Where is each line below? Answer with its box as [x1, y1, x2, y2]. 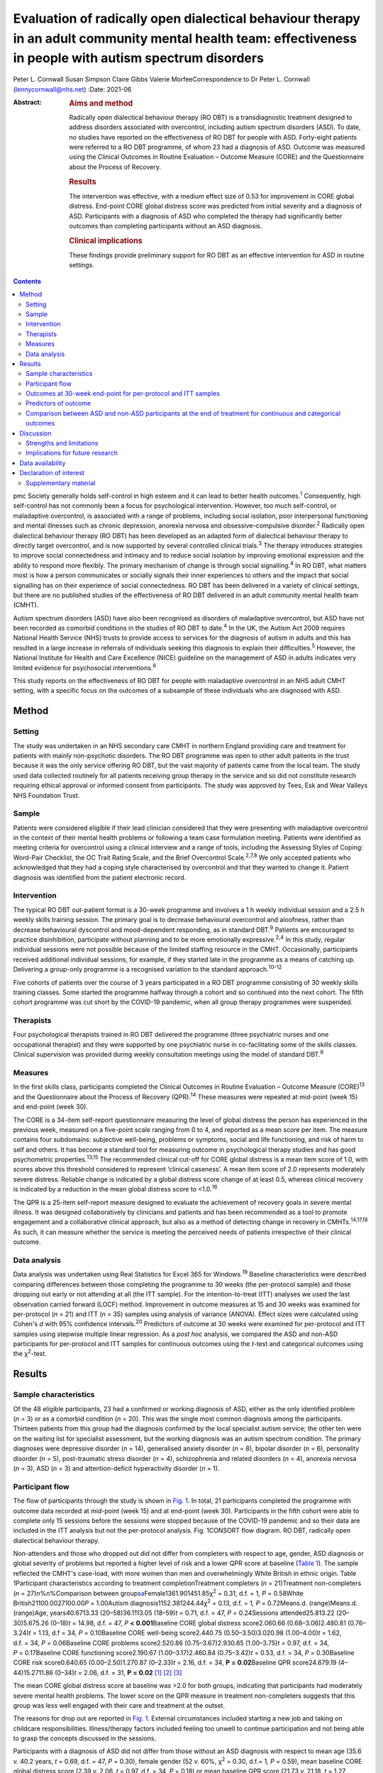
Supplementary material [26, 479, 96, 487]
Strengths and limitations [26, 439, 99, 448]
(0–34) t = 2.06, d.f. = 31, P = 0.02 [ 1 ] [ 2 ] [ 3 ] [54, 1668, 182, 1677]
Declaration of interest [19, 469, 85, 477]
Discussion [19, 429, 52, 438]
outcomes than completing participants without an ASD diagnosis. [69, 221, 262, 230]
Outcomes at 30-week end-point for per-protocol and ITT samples [26, 389, 220, 398]
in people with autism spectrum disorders [13, 50, 264, 67]
